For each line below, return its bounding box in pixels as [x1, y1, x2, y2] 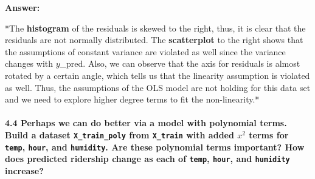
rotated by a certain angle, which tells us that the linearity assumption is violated [5, 69, 310, 81]
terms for [249, 128, 289, 141]
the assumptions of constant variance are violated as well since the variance [5, 45, 286, 58]
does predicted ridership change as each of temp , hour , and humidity [5, 152, 290, 165]
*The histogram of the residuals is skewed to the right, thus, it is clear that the [5, 21, 306, 34]
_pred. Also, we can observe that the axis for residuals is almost [60, 57, 300, 70]
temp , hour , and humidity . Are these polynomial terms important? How [5, 140, 305, 153]
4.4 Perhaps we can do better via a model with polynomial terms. [5, 117, 287, 129]
